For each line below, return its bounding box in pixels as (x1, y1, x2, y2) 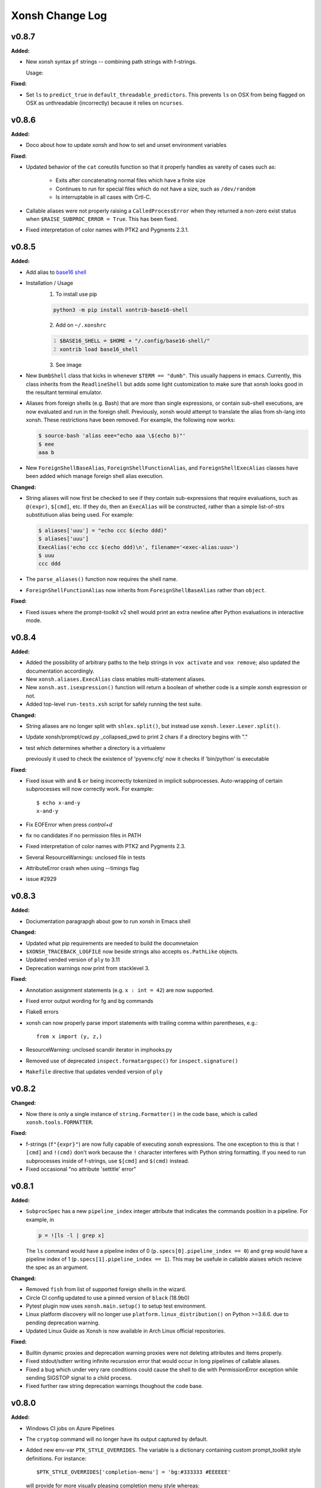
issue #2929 (26, 876, 56, 883)
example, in (26, 1216, 55, 1223)
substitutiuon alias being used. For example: (26, 511, 134, 518)
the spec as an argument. (26, 1264, 89, 1271)
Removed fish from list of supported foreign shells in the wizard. (26, 1286, 187, 1293)
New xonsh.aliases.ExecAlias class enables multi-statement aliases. (26, 676, 206, 683)
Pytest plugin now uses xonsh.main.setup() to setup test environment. (26, 1302, 207, 1309)
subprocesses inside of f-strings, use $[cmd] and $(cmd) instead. (26, 1157, 190, 1164)
